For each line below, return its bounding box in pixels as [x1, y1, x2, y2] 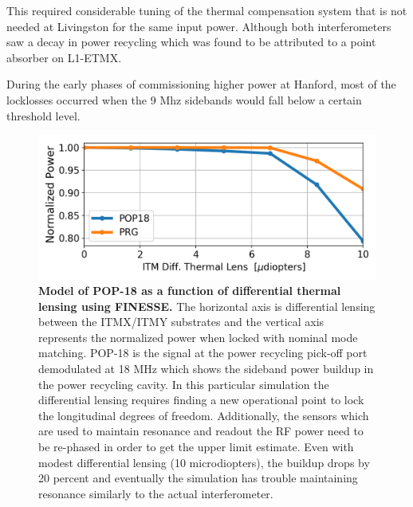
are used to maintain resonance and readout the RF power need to [38, 422, 364, 439]
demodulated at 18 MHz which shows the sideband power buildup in [38, 360, 374, 377]
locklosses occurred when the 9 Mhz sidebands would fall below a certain [6, 91, 362, 108]
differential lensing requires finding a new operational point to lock [38, 391, 364, 408]
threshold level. [6, 107, 81, 124]
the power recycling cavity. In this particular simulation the [38, 375, 329, 392]
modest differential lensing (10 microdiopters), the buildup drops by [38, 454, 370, 470]
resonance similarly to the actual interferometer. [38, 485, 273, 501]
